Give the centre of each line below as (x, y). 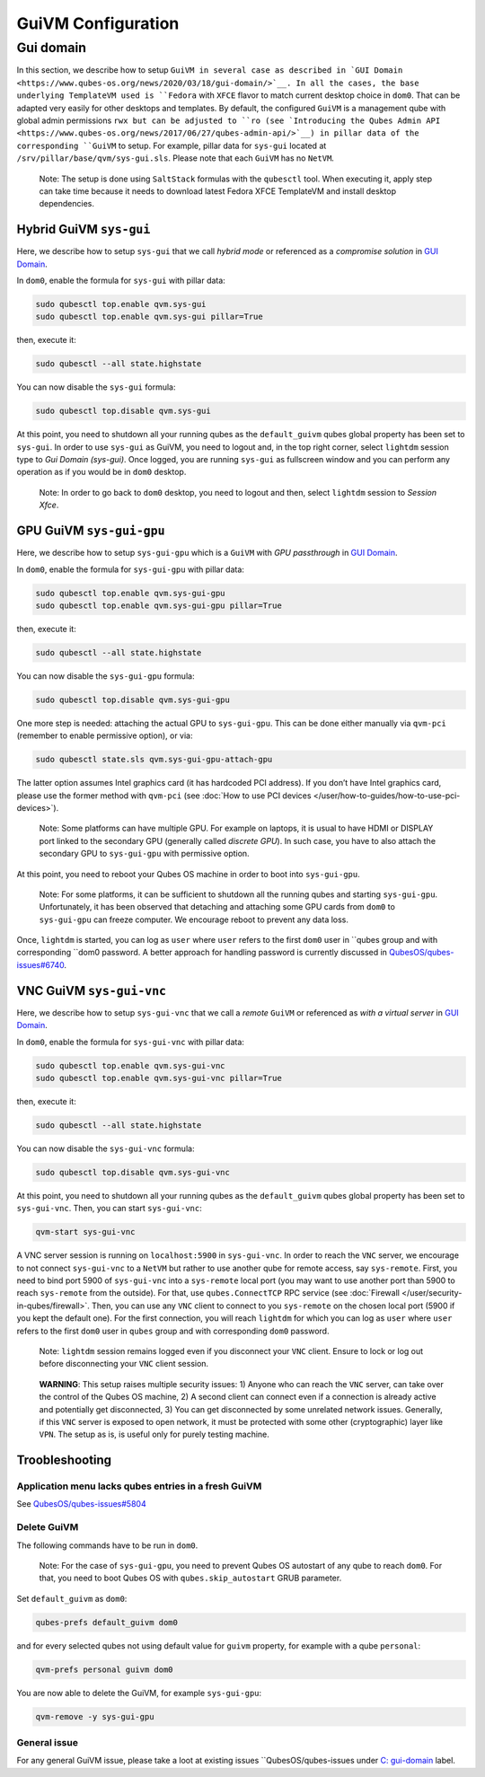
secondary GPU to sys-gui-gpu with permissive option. (145, 854)
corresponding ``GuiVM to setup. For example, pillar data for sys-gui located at (172, 145)
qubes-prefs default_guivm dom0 (107, 1622)
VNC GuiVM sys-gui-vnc (92, 991)
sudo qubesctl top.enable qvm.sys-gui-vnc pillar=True (159, 1078)
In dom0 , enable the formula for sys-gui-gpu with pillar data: (130, 569)
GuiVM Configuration (98, 23)
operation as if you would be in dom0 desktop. (101, 472)
